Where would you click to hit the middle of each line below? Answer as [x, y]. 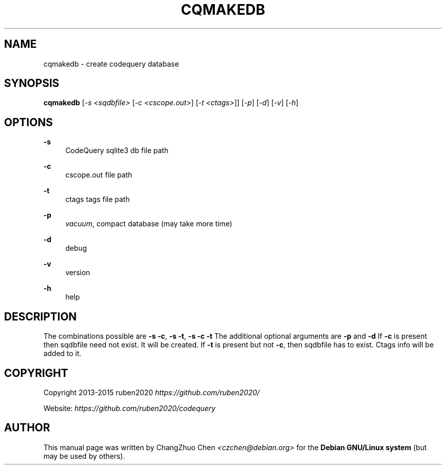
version [78, 273]
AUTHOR [27, 428]
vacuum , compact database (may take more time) [149, 224]
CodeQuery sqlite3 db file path [117, 151]
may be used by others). [84, 456]
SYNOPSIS [32, 83]
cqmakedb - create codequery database [111, 64]
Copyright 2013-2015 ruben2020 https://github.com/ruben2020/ [151, 392]
